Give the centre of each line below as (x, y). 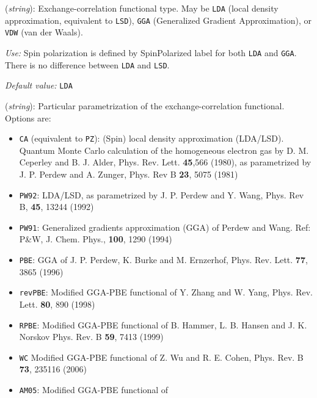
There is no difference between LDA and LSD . (87, 64)
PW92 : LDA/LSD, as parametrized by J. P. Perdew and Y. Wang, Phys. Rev (162, 194)
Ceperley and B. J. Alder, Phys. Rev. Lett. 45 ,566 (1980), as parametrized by (165, 162)
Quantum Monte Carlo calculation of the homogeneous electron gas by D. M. (164, 150)
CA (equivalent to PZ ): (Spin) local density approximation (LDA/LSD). (151, 138)
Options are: (28, 118)
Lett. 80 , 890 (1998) (57, 304)
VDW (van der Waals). (44, 32)
